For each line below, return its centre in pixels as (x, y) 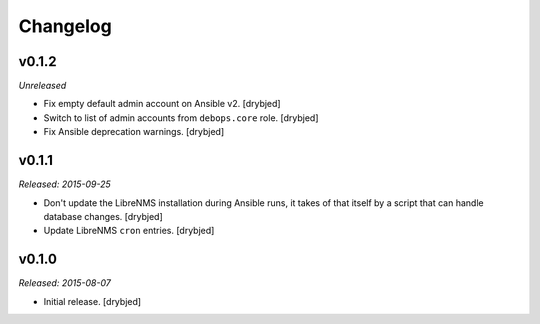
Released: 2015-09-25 (65, 184)
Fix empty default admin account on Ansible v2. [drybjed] (162, 104)
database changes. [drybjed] (103, 216)
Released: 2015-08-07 (65, 283)
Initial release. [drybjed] (92, 301)
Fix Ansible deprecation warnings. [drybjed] (134, 132)
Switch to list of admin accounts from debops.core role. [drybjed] (181, 117)
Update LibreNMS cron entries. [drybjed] (129, 231)
